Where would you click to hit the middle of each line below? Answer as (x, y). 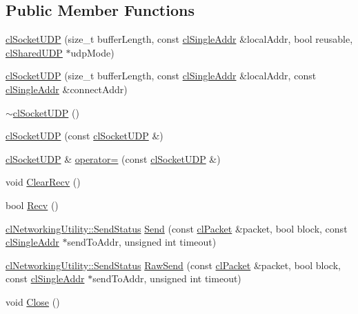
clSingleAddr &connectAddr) (67, 89)
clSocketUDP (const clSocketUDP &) (84, 136)
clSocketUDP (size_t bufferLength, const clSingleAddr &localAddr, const (161, 76)
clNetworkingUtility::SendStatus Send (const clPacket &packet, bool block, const (177, 228)
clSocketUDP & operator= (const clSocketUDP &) (113, 158)
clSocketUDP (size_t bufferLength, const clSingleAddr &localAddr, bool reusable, (179, 39)
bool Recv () (32, 205)
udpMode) (92, 52)
